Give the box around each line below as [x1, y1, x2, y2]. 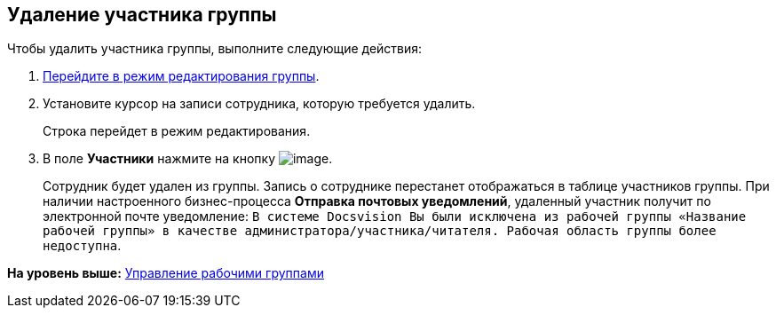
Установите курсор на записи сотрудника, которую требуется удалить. [43, 96, 476, 112]
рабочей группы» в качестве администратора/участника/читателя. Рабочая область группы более [43, 224, 717, 239]
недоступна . [43, 238, 122, 254]
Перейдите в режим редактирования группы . [43, 68, 320, 84]
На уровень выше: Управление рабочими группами [7, 265, 324, 281]
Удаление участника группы [7, 4, 277, 26]
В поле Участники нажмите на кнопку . [43, 151, 333, 167]
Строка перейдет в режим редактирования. [43, 123, 311, 139]
